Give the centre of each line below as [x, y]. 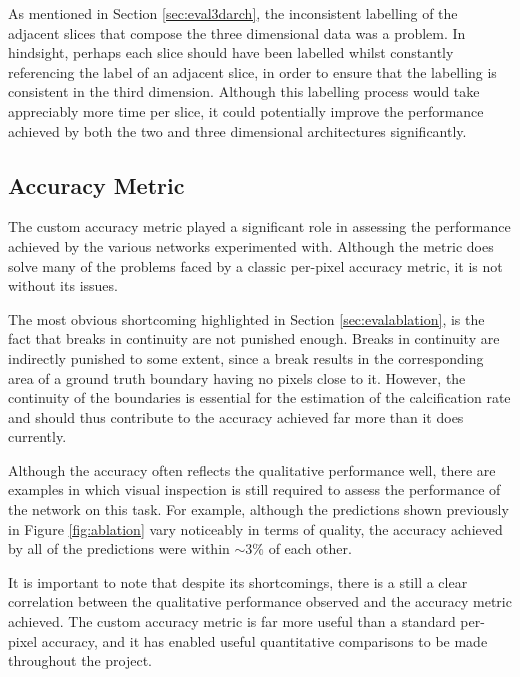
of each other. [310, 548]
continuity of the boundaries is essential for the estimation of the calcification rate [259, 397]
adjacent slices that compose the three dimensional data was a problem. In [237, 32]
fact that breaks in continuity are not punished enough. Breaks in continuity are [254, 338]
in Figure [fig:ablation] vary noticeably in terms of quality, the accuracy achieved [255, 528]
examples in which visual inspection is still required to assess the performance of [254, 489]
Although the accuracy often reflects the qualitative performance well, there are [252, 469]
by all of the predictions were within [119, 548]
